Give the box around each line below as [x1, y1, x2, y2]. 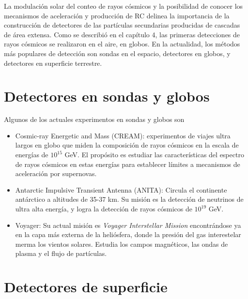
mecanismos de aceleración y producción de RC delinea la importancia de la [4, 10, 230, 20]
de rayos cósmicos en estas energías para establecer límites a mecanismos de [15, 159, 240, 169]
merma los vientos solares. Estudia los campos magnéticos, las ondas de [15, 239, 228, 249]
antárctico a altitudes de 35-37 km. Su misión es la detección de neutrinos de [15, 194, 244, 204]
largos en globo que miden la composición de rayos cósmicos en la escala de [15, 140, 239, 150]
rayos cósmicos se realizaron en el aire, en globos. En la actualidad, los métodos [4, 39, 240, 49]
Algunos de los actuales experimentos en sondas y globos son [4, 114, 185, 124]
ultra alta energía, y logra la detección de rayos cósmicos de [15, 204, 192, 214]
